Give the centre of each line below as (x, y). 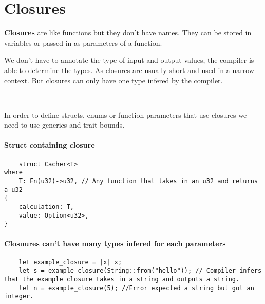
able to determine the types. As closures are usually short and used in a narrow (129, 70)
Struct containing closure (50, 145)
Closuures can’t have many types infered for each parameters (115, 243)
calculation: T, (46, 207)
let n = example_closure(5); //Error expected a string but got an (136, 288)
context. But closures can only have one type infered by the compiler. (113, 80)
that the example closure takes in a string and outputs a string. (122, 280)
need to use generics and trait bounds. (64, 125)
